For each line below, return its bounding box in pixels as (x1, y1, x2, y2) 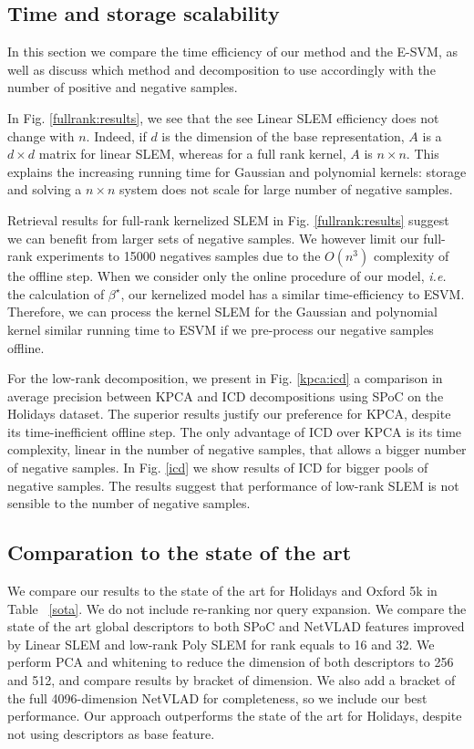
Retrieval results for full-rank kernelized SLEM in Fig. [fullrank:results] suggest (7, 210, 449, 229)
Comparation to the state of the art (7, 538, 352, 567)
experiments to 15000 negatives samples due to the (36, 246, 321, 265)
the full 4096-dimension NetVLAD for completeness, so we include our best (7, 688, 428, 707)
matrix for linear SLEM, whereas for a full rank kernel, (38, 144, 346, 163)
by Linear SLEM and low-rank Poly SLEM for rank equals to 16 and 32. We (7, 634, 435, 653)
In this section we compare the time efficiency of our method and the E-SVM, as (7, 42, 458, 61)
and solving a (7, 180, 82, 199)
